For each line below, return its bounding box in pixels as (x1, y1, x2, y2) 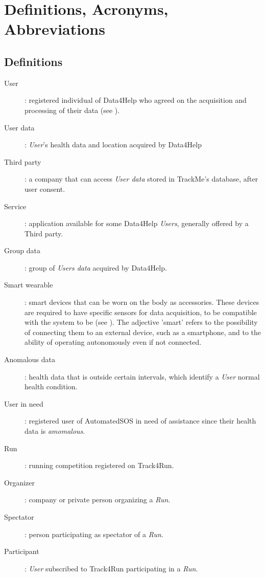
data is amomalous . (25, 426, 85, 436)
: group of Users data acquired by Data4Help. (25, 262, 167, 273)
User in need (4, 398, 43, 409)
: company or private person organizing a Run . (25, 494, 171, 505)
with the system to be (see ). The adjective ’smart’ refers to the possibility (25, 317, 258, 327)
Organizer (4, 477, 35, 487)
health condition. (25, 381, 78, 392)
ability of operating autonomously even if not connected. (25, 337, 202, 347)
